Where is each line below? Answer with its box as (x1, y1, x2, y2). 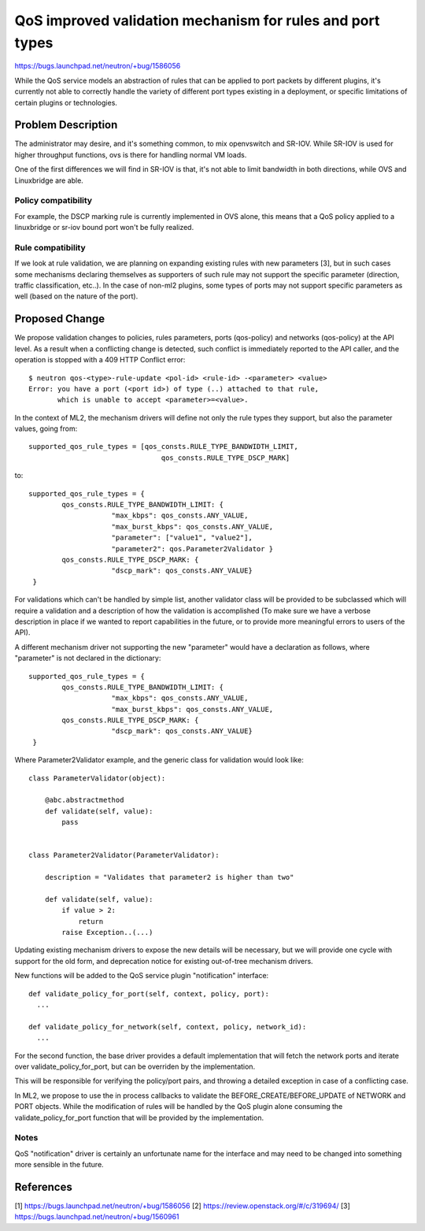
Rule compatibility (14, 242, 86, 253)
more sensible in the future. (14, 1160, 104, 1170)
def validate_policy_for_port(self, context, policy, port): (28, 989, 269, 998)
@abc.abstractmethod (44, 795, 124, 805)
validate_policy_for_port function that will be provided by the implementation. (14, 1113, 264, 1122)
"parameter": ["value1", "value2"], (111, 533, 253, 543)
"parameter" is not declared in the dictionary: (14, 654, 161, 663)
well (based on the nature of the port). (14, 291, 139, 301)
